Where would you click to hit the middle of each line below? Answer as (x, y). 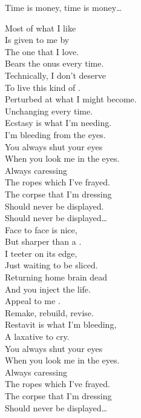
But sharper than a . (43, 241)
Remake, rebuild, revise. (49, 312)
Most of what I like (41, 28)
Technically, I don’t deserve (55, 75)
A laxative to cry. (37, 337)
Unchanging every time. (49, 111)
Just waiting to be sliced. (51, 265)
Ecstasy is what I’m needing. (58, 123)
